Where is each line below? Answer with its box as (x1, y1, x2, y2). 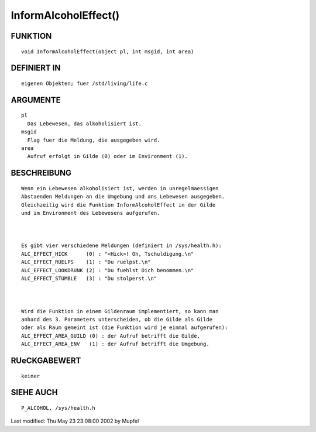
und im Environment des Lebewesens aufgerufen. (21, 210, 160, 216)
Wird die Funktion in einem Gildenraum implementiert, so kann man (21, 308, 219, 314)
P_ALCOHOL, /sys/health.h (21, 404, 96, 411)
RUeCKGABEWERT (11, 355, 81, 365)
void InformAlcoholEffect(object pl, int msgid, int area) (21, 48, 194, 55)
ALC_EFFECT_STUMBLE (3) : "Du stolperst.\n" (21, 275, 157, 282)
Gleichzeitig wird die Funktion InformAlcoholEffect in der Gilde (21, 201, 216, 208)
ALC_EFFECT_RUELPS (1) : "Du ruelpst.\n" (21, 259, 152, 266)
